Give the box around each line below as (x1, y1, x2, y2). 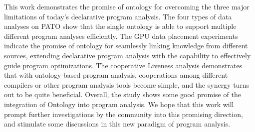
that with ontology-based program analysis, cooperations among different (4, 70, 228, 80)
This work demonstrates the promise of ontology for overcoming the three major (4, 1, 250, 11)
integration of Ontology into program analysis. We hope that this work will (4, 99, 234, 109)
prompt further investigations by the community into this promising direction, (4, 109, 243, 119)
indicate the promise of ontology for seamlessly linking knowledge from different (4, 40, 248, 51)
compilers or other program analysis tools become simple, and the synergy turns (4, 79, 250, 90)
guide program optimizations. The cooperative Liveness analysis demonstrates (4, 60, 243, 70)
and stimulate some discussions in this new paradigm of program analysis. (4, 119, 231, 129)
